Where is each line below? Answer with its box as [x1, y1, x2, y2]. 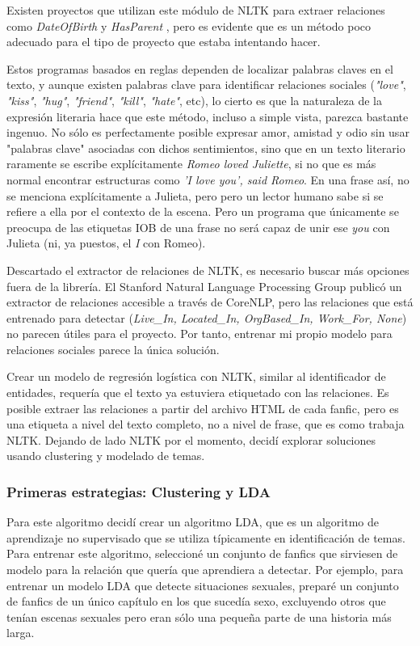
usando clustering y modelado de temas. [6, 447, 205, 464]
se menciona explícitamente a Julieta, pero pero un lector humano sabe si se [6, 187, 384, 204]
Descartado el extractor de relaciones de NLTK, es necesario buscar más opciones [6, 261, 409, 278]
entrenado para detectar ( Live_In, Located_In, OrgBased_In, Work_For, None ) [6, 309, 407, 326]
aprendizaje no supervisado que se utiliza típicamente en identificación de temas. [6, 529, 405, 546]
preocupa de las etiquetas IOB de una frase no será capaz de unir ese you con [6, 218, 390, 235]
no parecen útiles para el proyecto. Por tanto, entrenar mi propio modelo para [6, 325, 393, 342]
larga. [6, 624, 35, 641]
